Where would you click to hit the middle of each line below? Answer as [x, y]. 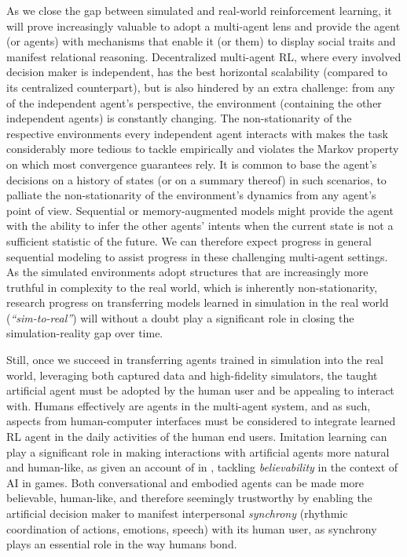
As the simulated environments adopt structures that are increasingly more [187, 272]
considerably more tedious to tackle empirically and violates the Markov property [203, 149]
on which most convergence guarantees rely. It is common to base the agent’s [192, 164]
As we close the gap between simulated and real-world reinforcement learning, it [199, 10]
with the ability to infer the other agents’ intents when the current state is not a [200, 226]
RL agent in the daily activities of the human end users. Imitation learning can [197, 437]
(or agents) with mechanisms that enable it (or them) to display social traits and [201, 41]
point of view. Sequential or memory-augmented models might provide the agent [200, 210]
